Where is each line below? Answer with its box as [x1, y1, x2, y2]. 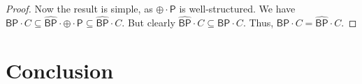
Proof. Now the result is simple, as [6, 1, 153, 15]
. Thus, [242, 15, 274, 29]
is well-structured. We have [179, 1, 296, 15]
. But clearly [122, 15, 175, 29]
